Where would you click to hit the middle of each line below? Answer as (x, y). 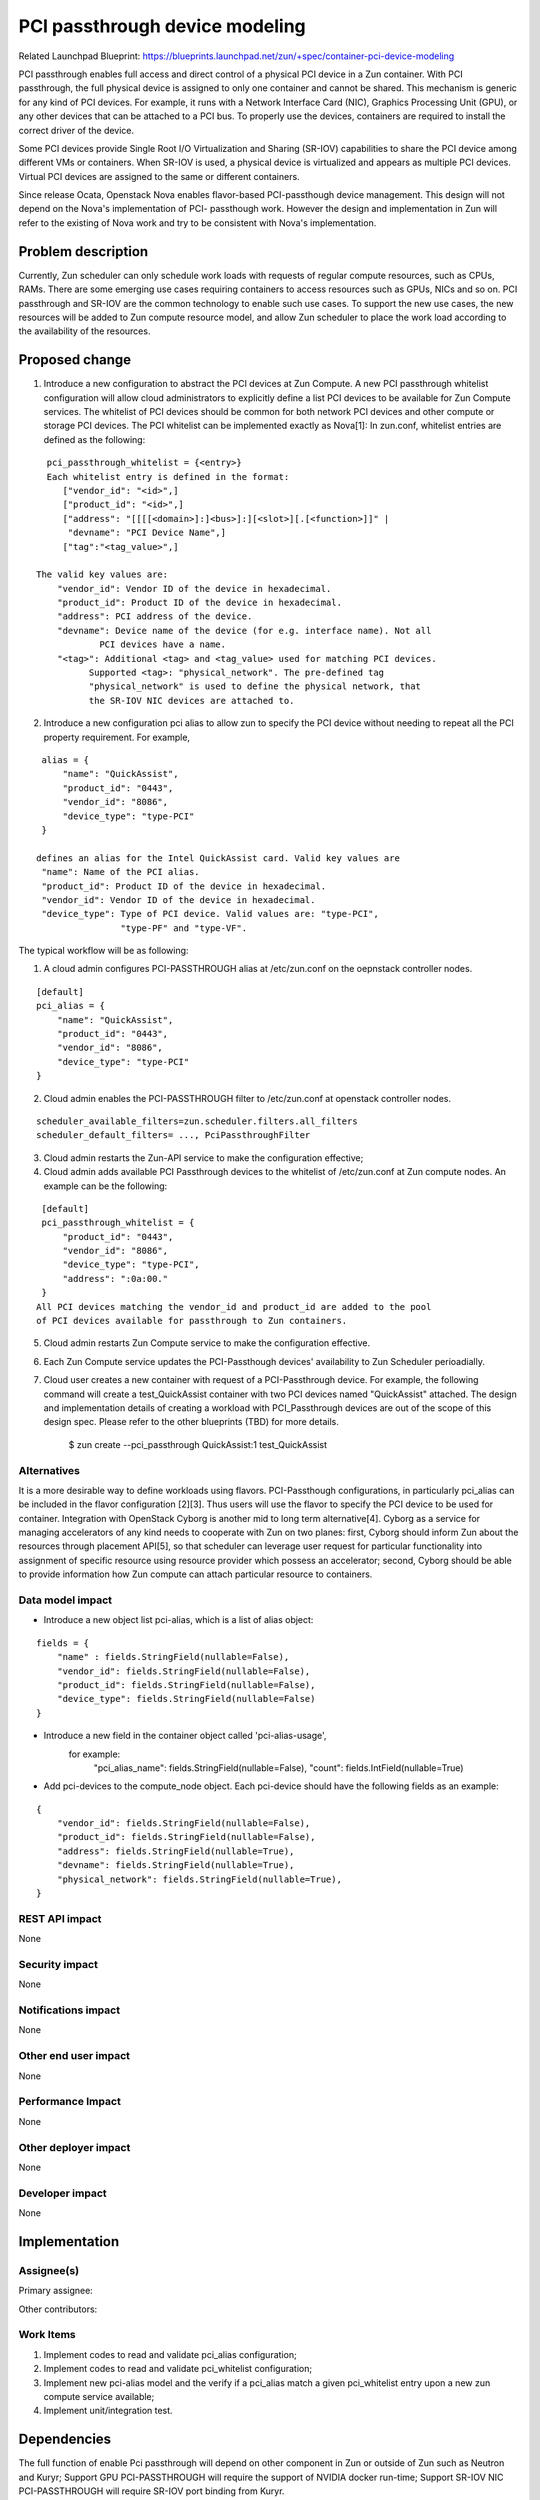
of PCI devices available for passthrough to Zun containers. (192, 1321)
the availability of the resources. (84, 331)
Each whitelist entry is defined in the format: (168, 476)
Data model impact (65, 1600)
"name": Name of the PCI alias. (120, 872)
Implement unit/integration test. (108, 2411)
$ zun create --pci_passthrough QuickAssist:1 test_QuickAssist (198, 1444)
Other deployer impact (74, 2147)
